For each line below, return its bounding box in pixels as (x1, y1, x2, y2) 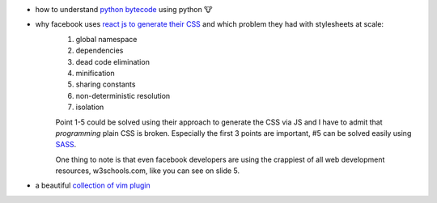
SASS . (55, 140, 77, 150)
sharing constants (75, 79, 136, 89)
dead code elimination (75, 57, 150, 66)
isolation (75, 102, 104, 112)
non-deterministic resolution (75, 91, 171, 100)
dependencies (75, 45, 124, 56)
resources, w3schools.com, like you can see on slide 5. (55, 166, 240, 176)
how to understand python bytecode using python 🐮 (35, 5, 213, 14)
